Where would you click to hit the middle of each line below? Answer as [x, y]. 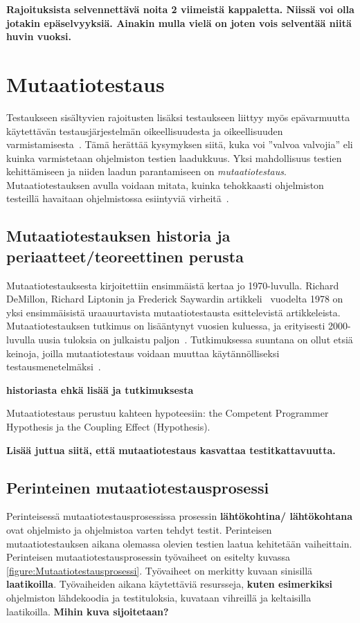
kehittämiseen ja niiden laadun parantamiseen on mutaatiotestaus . [146, 171]
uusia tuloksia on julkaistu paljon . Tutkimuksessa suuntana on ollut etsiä [196, 340]
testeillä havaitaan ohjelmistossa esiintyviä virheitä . [118, 198]
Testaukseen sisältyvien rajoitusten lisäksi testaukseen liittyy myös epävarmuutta [178, 117]
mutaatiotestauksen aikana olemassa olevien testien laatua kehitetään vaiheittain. [179, 543]
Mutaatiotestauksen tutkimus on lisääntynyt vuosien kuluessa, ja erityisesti [166, 326]
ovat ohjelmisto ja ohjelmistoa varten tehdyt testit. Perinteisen [139, 529]
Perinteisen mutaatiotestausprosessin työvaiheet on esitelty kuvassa [148, 557]
